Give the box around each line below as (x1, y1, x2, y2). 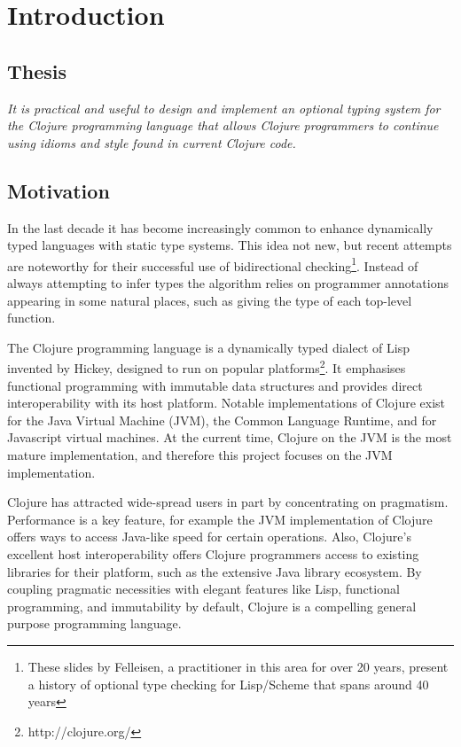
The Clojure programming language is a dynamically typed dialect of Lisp (7, 338, 410, 356)
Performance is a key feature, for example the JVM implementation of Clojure (7, 510, 433, 528)
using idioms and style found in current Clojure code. (7, 133, 296, 152)
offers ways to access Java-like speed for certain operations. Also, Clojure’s (7, 527, 411, 546)
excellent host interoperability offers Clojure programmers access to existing (7, 544, 419, 563)
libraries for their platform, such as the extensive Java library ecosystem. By (7, 562, 422, 580)
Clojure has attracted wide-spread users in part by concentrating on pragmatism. (7, 493, 449, 511)
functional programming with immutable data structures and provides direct (7, 376, 423, 394)
